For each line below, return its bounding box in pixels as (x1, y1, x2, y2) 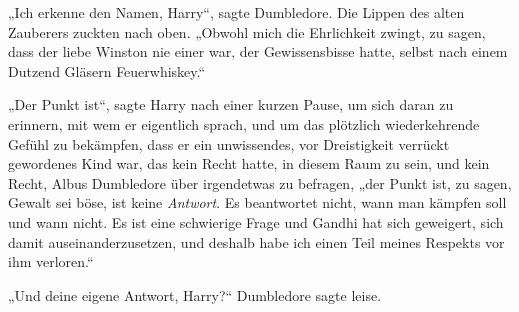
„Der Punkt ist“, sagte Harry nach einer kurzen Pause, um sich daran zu (8, 94, 454, 115)
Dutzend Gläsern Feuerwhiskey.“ (8, 60, 206, 81)
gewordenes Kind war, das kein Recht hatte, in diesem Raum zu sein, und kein (8, 153, 490, 174)
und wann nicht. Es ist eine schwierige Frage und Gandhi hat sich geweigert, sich (8, 211, 504, 232)
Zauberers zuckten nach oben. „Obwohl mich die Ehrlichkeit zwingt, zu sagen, (8, 21, 486, 42)
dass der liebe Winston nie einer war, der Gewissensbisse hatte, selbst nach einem (8, 41, 508, 62)
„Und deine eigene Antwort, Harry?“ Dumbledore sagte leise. (8, 284, 382, 305)
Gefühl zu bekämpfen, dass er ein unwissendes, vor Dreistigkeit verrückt (8, 133, 450, 154)
